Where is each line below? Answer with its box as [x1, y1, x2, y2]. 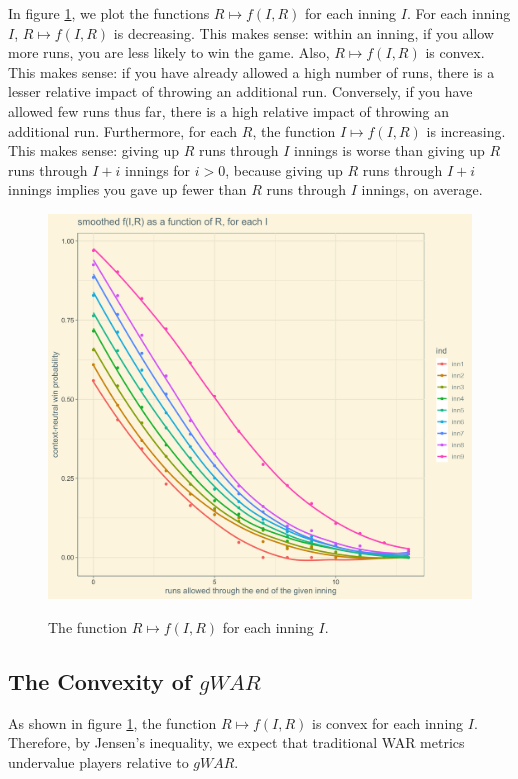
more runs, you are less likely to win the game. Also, [8, 42, 330, 63]
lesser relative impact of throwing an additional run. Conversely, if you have [8, 81, 473, 102]
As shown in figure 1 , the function [8, 712, 217, 733]
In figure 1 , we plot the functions [8, 3, 210, 23]
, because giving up [225, 159, 343, 180]
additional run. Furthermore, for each [8, 120, 238, 141]
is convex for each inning [312, 712, 464, 733]
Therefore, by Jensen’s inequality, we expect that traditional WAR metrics [8, 732, 465, 753]
